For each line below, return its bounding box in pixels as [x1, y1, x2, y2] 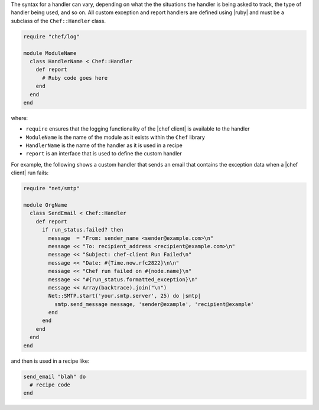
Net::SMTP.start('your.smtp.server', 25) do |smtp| [48, 292, 201, 300]
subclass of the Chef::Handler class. [11, 17, 106, 24]
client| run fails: [11, 169, 49, 177]
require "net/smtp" [23, 185, 80, 192]
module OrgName [23, 201, 67, 208]
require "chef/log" [23, 33, 80, 40]
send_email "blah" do [23, 373, 86, 380]
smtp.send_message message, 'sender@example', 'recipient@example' [54, 301, 254, 307]
